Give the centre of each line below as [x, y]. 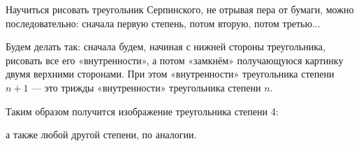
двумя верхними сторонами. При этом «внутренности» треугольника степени [170, 74]
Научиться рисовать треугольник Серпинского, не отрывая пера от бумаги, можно [180, 9]
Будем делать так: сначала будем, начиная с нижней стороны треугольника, [166, 46]
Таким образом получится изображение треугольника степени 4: [142, 111]
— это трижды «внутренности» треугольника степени [146, 87]
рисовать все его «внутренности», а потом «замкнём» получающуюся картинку [175, 60]
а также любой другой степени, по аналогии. [101, 134]
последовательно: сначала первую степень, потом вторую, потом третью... [163, 23]
